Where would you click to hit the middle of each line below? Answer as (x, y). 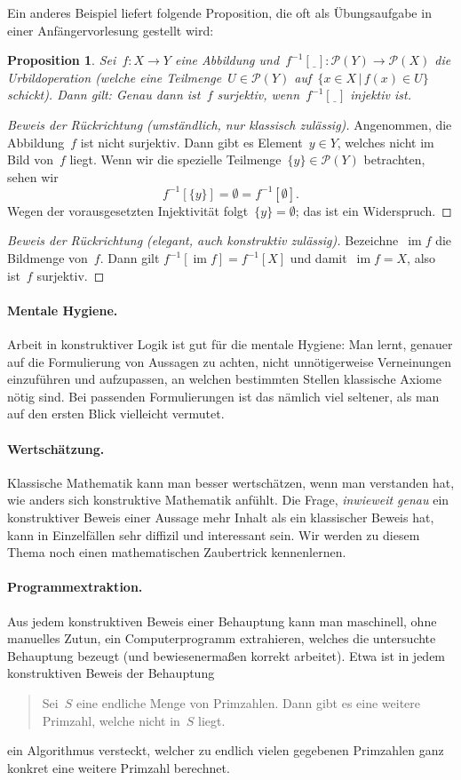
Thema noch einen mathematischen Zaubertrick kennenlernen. (177, 552)
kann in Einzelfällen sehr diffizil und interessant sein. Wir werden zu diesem (214, 534)
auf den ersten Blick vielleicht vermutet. (116, 414)
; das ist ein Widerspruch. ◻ (374, 210)
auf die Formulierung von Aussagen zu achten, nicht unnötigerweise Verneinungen (229, 361)
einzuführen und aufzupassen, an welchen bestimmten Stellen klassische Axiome (224, 379)
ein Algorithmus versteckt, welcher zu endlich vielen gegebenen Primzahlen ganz (226, 750)
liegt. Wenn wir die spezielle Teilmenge (175, 159)
